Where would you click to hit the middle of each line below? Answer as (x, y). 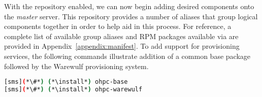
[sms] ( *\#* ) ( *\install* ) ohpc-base (66, 82)
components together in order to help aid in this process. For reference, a (118, 26)
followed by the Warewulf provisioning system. (76, 66)
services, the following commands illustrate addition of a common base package (127, 56)
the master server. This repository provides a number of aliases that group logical (131, 16)
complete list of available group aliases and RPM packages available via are (121, 36)
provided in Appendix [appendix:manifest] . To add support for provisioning (122, 46)
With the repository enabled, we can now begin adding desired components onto (129, 6)
